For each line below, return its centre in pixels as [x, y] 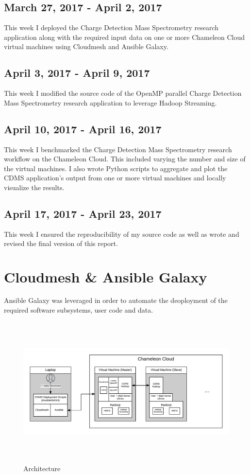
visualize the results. [34, 187]
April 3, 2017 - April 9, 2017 [77, 73]
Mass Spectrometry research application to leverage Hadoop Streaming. [110, 102]
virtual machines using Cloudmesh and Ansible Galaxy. [86, 46]
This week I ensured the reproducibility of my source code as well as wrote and [122, 234]
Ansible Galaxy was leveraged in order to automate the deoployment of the [116, 300]
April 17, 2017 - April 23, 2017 [83, 213]
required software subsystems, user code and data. [79, 309]
